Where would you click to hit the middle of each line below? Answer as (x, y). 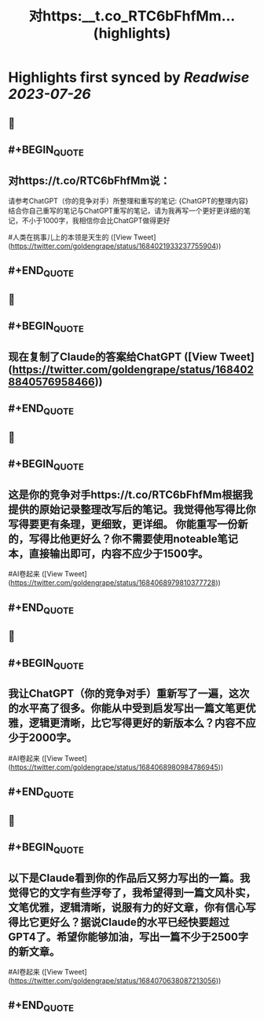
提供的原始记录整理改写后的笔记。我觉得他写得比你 (132, 509)
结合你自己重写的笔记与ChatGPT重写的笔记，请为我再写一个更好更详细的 (126, 210)
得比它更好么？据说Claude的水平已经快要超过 (119, 922)
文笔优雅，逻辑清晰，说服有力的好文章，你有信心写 (132, 907)
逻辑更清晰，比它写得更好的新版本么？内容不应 (142, 723)
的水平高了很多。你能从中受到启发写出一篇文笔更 (127, 709)
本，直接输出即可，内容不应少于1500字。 (108, 553)
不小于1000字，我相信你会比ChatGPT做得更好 (96, 220)
